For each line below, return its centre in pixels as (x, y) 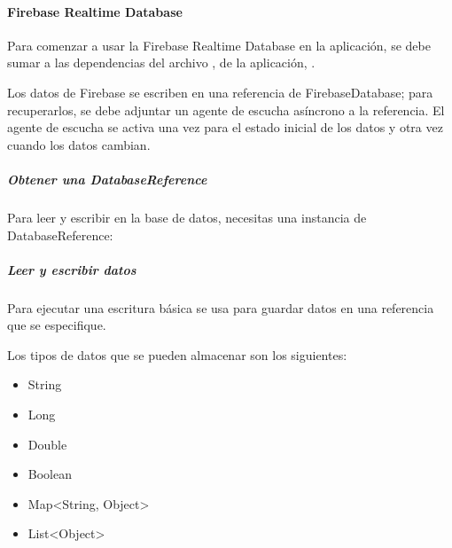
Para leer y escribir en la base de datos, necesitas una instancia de (187, 217)
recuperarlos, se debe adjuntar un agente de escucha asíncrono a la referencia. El (226, 110)
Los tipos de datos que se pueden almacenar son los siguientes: (177, 354)
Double (47, 444)
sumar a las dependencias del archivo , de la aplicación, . (161, 63)
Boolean (50, 474)
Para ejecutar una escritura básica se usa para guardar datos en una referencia (221, 307)
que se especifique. (57, 325)
